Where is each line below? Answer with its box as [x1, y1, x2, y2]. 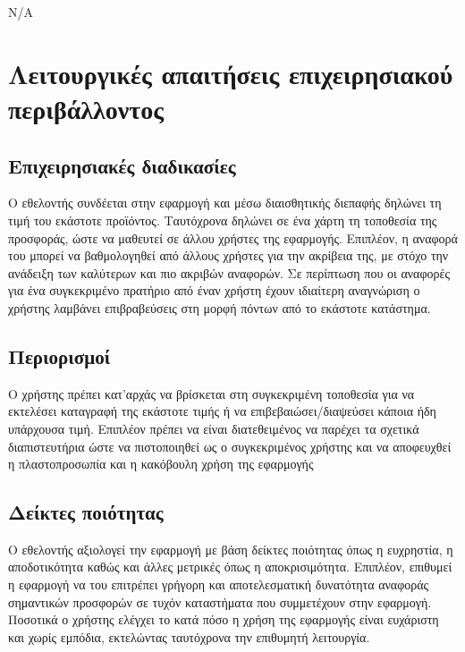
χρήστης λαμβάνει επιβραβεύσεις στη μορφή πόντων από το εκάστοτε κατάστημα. [8, 298, 431, 317]
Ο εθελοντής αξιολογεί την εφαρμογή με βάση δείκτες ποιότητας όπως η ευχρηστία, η [8, 539, 453, 558]
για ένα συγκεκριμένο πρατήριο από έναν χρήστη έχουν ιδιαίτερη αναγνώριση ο [8, 281, 420, 300]
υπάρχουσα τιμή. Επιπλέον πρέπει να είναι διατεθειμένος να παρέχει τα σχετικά [8, 419, 419, 437]
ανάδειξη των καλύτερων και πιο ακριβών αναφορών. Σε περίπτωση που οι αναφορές [8, 263, 450, 282]
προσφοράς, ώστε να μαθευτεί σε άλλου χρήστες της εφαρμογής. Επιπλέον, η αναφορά [8, 228, 458, 247]
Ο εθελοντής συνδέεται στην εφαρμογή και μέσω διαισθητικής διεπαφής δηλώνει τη [8, 193, 442, 212]
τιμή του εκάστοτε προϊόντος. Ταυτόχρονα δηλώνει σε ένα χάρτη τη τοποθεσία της [8, 210, 437, 229]
